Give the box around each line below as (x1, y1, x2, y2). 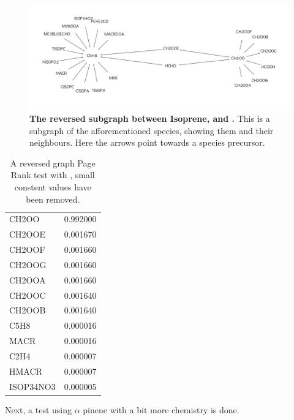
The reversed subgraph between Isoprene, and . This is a (29, 112, 270, 125)
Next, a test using (5, 403, 72, 416)
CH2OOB (9, 304, 46, 317)
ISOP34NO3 (9, 380, 56, 392)
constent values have (14, 180, 91, 193)
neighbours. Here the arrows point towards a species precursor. (29, 136, 265, 149)
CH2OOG (9, 258, 47, 271)
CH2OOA (9, 273, 46, 286)
